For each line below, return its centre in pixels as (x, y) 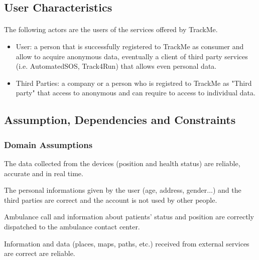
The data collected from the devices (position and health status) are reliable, (122, 163)
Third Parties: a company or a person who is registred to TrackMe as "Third (134, 83)
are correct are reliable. (40, 253)
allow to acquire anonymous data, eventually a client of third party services (132, 56)
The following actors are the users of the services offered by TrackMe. (111, 29)
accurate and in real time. (44, 173)
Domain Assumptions (48, 144)
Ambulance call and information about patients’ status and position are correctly (129, 217)
